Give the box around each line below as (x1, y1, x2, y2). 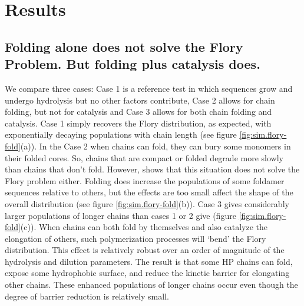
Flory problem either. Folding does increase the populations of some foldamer (5, 174, 285, 187)
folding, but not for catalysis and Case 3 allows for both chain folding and (5, 105, 272, 118)
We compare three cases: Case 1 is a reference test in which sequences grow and (5, 82, 293, 94)
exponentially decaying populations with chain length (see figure (5, 128, 237, 141)
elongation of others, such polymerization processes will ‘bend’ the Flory (5, 232, 266, 244)
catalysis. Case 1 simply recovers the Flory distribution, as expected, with (5, 117, 272, 129)
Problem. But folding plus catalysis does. (5, 55, 260, 73)
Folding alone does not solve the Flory (5, 37, 243, 55)
